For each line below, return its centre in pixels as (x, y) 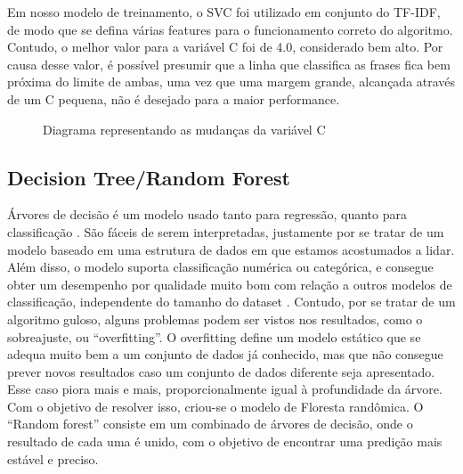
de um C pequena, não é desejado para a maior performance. (174, 98)
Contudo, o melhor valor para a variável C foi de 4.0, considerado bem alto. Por (225, 47)
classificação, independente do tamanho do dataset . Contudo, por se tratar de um (231, 302)
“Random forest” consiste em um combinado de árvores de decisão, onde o (210, 424)
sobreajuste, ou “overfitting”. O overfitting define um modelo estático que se (214, 336)
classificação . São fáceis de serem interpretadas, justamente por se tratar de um (226, 231)
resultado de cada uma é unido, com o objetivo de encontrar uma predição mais (225, 441)
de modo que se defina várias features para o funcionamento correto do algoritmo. (230, 29)
